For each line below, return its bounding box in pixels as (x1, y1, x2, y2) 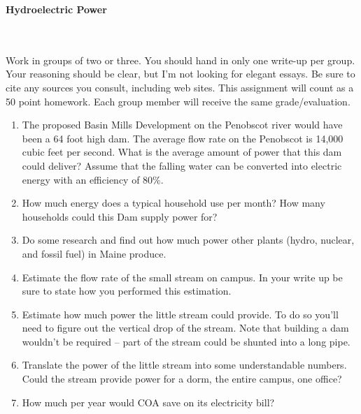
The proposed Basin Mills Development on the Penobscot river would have (22, 117, 343, 132)
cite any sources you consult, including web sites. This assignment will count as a (6, 80, 354, 94)
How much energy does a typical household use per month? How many (22, 195, 325, 210)
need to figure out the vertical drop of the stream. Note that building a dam (22, 320, 349, 335)
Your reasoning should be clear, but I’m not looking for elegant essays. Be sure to (6, 66, 355, 81)
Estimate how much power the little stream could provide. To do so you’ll (22, 306, 339, 321)
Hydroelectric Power (6, 2, 107, 16)
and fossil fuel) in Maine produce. (22, 246, 167, 260)
